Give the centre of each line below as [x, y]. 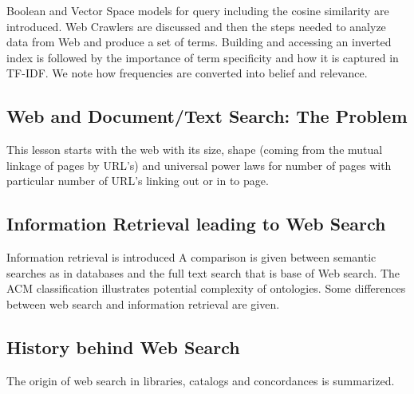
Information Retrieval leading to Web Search [196, 224]
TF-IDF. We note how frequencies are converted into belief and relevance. [187, 73]
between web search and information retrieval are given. [143, 303]
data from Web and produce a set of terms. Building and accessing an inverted [199, 42]
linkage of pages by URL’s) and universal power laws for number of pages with [199, 165]
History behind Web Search [123, 347]
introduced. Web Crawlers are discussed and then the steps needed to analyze [196, 26]
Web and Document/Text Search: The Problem [207, 116]
